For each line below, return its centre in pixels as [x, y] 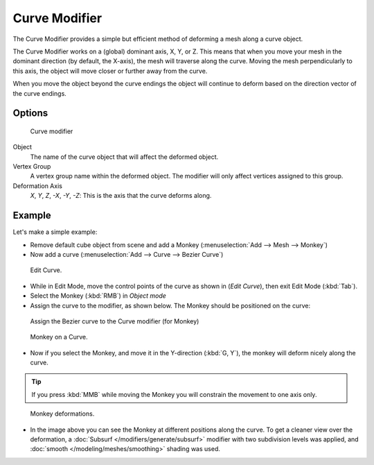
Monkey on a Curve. [59, 337]
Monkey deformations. [62, 414]
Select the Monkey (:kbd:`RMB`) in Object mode [98, 296]
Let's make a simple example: [55, 232]
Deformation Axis [37, 186]
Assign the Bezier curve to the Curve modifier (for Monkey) [115, 321]
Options [30, 113]
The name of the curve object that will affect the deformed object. [124, 157]
